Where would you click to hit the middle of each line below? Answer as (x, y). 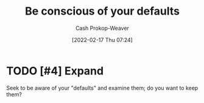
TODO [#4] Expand (55, 71)
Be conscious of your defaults (102, 11)
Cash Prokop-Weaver (102, 28)
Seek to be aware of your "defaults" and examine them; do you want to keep (102, 88)
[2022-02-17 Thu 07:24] (102, 40)
